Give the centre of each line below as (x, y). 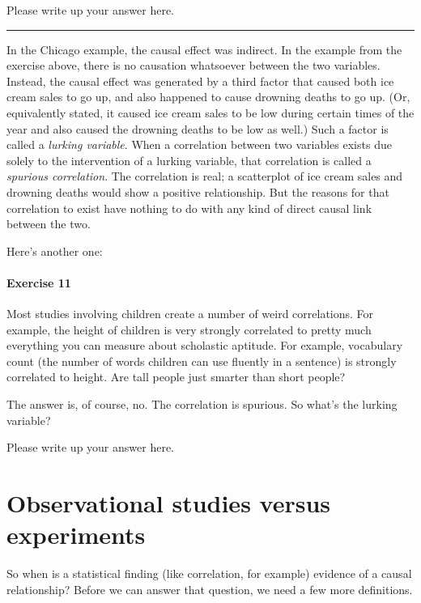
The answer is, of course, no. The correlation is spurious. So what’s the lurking (202, 404)
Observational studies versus (169, 503)
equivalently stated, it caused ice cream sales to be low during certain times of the (210, 112)
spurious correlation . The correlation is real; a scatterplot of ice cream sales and (205, 176)
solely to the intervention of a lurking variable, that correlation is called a (189, 160)
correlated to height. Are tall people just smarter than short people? (176, 377)
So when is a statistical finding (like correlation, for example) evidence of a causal (209, 573)
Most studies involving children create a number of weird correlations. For (190, 314)
